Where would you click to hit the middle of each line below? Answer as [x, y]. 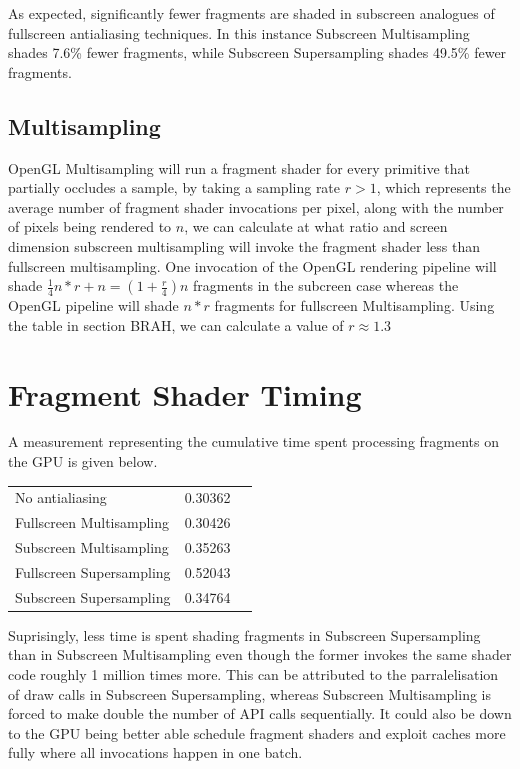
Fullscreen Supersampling [93, 571]
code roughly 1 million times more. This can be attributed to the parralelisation [253, 674]
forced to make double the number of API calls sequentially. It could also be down [260, 713]
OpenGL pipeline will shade [93, 305]
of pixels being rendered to [90, 226]
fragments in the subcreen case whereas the [326, 285]
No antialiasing [61, 497]
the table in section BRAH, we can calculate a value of [176, 324]
